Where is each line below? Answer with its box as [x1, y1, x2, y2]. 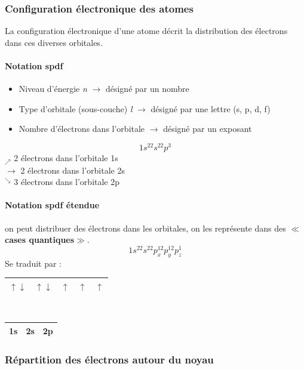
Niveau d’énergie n [19, 82, 87, 95]
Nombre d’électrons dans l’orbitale [19, 122, 145, 135]
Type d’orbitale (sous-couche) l [19, 102, 133, 115]
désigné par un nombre [105, 82, 189, 95]
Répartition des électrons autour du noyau [5, 351, 214, 366]
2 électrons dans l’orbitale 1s [14, 152, 118, 164]
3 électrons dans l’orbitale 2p [14, 175, 120, 188]
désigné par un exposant [163, 122, 252, 135]
